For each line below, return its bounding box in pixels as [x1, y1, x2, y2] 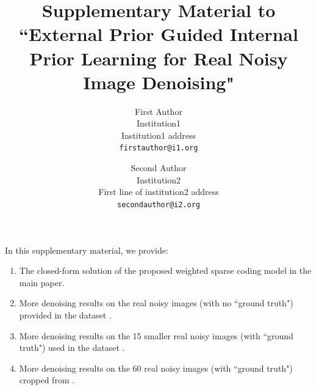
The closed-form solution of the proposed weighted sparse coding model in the [19, 264, 312, 277]
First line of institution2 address [98, 185, 219, 198]
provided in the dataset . [19, 308, 112, 321]
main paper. [19, 276, 65, 289]
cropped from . [19, 373, 75, 386]
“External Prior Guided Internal [19, 21, 298, 46]
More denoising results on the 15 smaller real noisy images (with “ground [19, 329, 293, 342]
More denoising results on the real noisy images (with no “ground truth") [19, 296, 293, 309]
